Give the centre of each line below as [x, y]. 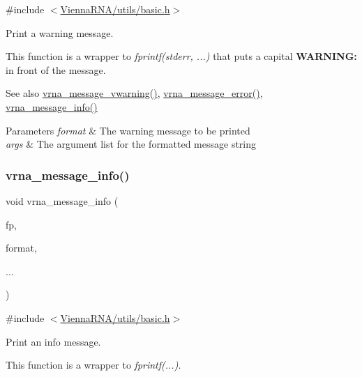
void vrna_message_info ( [62, 200]
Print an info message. [53, 341]
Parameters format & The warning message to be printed [128, 130]
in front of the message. [56, 69]
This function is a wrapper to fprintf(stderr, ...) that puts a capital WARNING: [181, 56]
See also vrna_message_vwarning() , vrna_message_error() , [134, 93]
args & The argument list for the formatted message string [131, 144]
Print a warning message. [60, 32]
